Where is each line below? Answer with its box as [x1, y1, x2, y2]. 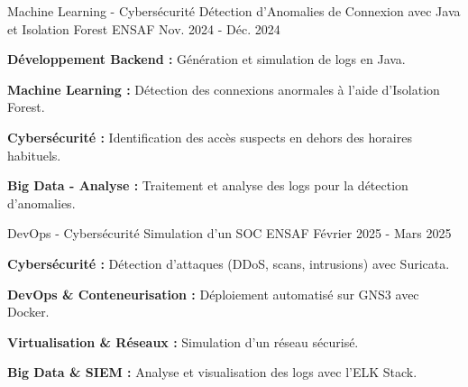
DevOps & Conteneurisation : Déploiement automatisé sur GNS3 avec [7, 284, 419, 303]
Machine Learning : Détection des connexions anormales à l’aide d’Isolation [7, 79, 440, 98]
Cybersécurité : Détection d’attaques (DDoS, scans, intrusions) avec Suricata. [7, 253, 450, 272]
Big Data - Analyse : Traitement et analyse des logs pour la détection [7, 176, 408, 195]
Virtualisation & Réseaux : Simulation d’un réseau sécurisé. [7, 332, 359, 351]
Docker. [7, 302, 50, 321]
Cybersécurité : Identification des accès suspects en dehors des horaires [7, 127, 412, 146]
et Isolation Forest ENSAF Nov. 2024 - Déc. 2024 [7, 19, 280, 38]
